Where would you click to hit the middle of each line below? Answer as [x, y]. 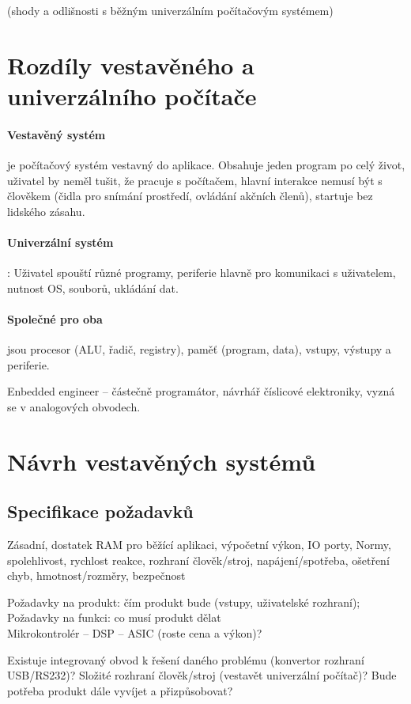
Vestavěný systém [57, 134]
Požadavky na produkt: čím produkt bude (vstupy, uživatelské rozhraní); [184, 602]
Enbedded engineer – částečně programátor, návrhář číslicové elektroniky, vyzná [201, 391]
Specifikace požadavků [100, 511]
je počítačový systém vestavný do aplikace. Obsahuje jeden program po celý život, [206, 164]
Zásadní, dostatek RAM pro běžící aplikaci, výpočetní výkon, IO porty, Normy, [199, 545]
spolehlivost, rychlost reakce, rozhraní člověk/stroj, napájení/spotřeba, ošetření [198, 560]
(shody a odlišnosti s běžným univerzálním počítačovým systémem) [170, 10]
